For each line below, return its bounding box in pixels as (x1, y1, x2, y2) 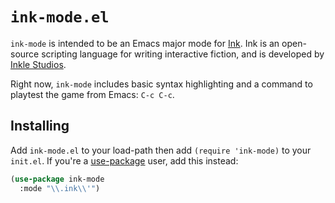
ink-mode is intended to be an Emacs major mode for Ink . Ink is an (10, 37, 280, 49)
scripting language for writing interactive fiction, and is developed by (41, 48, 325, 60)
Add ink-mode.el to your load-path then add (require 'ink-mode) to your (10, 144, 312, 156)
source (10, 48, 40, 60)
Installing (10, 118, 70, 135)
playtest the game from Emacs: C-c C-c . (10, 88, 175, 100)
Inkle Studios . (10, 58, 67, 70)
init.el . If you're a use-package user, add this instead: (10, 154, 239, 167)
